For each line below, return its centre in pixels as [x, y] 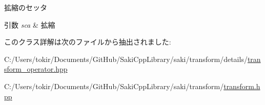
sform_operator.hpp [36, 69]
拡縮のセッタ [26, 7]
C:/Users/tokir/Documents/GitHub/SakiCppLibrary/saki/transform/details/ [126, 59]
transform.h [242, 86]
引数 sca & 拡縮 [30, 24]
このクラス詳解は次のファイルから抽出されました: [88, 42]
